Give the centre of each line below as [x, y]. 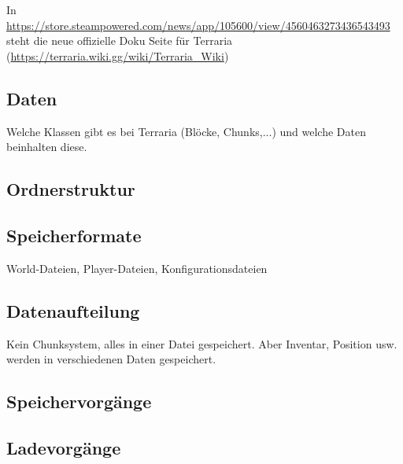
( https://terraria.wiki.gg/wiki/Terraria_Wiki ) [118, 55]
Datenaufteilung [73, 310]
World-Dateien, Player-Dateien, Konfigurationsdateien [137, 268]
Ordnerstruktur [71, 189]
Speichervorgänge [79, 401]
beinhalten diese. [47, 147]
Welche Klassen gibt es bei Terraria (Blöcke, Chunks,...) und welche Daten [186, 131]
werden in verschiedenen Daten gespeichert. [111, 359]
